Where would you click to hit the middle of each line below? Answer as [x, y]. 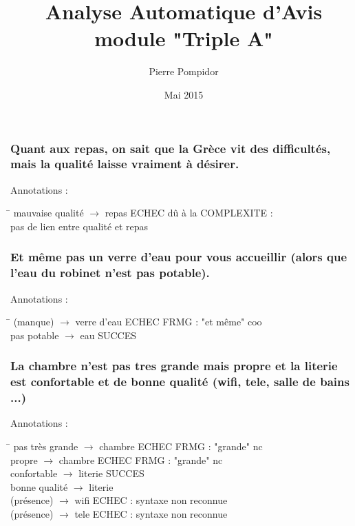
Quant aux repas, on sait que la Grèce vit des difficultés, [171, 148]
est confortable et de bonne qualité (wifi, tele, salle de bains [180, 382]
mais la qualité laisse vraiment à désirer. [125, 164]
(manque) [34, 322]
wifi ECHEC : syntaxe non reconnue [151, 500]
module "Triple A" [184, 38]
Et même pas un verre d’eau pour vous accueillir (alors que [179, 257]
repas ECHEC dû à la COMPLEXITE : [189, 213]
